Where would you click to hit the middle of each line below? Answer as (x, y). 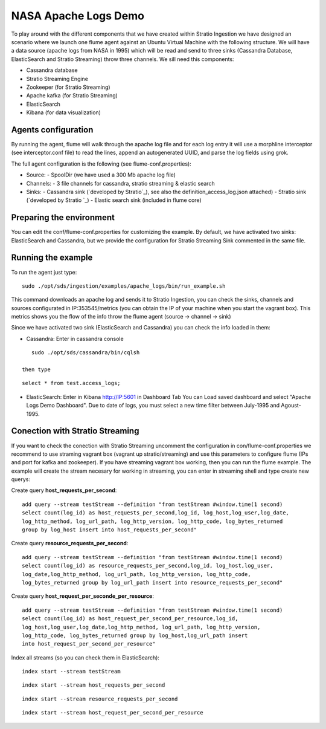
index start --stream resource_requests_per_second (100, 699)
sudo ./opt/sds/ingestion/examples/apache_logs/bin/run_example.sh (124, 286)
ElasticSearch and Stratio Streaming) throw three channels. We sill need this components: (123, 59)
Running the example (52, 258)
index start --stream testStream (71, 672)
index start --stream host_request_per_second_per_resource (113, 713)
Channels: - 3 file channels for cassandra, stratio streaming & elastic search (120, 183)
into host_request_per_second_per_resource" (89, 644)
